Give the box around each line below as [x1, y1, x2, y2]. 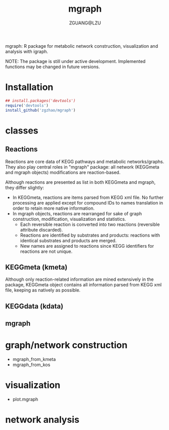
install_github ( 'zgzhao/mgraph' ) [5, 108, 76, 113]
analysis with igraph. [5, 48, 49, 54]
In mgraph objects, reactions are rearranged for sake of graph [12, 210, 142, 216]
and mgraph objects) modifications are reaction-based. [5, 169, 120, 175]
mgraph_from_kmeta [12, 356, 56, 362]
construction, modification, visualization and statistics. [12, 216, 126, 222]
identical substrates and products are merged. [20, 237, 117, 244]
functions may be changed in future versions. [5, 63, 100, 70]
